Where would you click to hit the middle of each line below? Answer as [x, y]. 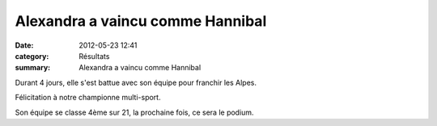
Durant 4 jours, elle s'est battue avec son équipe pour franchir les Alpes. [136, 82]
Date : [24, 45]
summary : [33, 68]
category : [32, 56]
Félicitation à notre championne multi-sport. [88, 98]
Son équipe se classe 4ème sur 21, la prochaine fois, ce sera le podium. [134, 112]
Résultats [94, 56]
